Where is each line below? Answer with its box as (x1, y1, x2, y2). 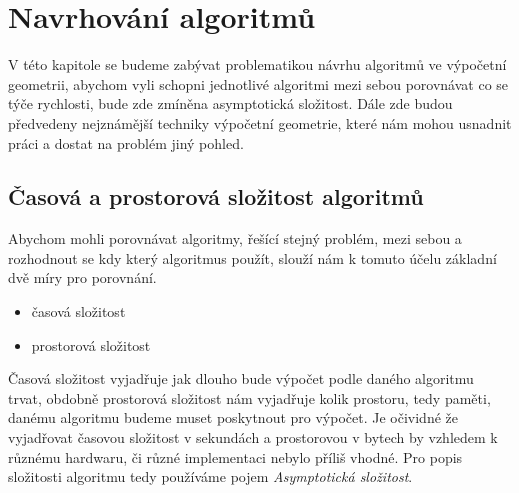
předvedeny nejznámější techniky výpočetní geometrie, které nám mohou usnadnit (8, 112, 512, 133)
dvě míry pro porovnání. (8, 267, 157, 288)
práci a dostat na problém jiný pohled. (8, 132, 244, 153)
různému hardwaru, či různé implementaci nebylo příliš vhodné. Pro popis (8, 446, 463, 467)
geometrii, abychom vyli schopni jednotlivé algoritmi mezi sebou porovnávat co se (8, 73, 509, 94)
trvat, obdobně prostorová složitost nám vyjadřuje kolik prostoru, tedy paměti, (8, 387, 491, 408)
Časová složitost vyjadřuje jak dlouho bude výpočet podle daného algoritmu (8, 368, 474, 389)
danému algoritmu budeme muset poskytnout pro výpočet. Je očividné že (8, 407, 458, 428)
